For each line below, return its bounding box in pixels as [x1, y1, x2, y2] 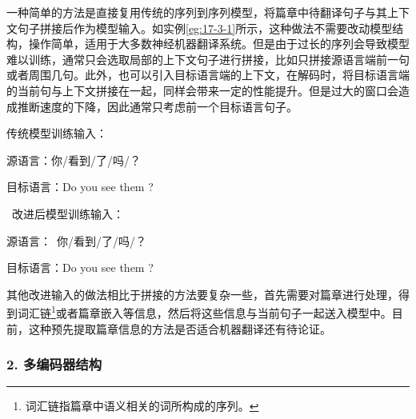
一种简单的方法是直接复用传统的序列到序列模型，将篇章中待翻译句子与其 [6, 4, 387, 20]
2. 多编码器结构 [6, 354, 102, 374]
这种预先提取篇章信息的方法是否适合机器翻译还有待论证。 [28, 320, 331, 337]
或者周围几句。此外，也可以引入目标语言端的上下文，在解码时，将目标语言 [6, 66, 398, 83]
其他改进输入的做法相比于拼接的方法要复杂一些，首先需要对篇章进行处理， [6, 285, 398, 302]
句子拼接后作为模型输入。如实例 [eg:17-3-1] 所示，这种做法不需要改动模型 [17, 19, 393, 36]
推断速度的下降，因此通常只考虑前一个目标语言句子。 [17, 98, 298, 114]
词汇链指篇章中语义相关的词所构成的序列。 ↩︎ [25, 397, 259, 414]
